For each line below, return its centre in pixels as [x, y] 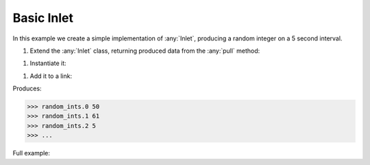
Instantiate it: [48, 63]
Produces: [27, 88]
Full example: [32, 153]
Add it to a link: [51, 76]
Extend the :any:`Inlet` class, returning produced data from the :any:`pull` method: [145, 51]
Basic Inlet [43, 18]
